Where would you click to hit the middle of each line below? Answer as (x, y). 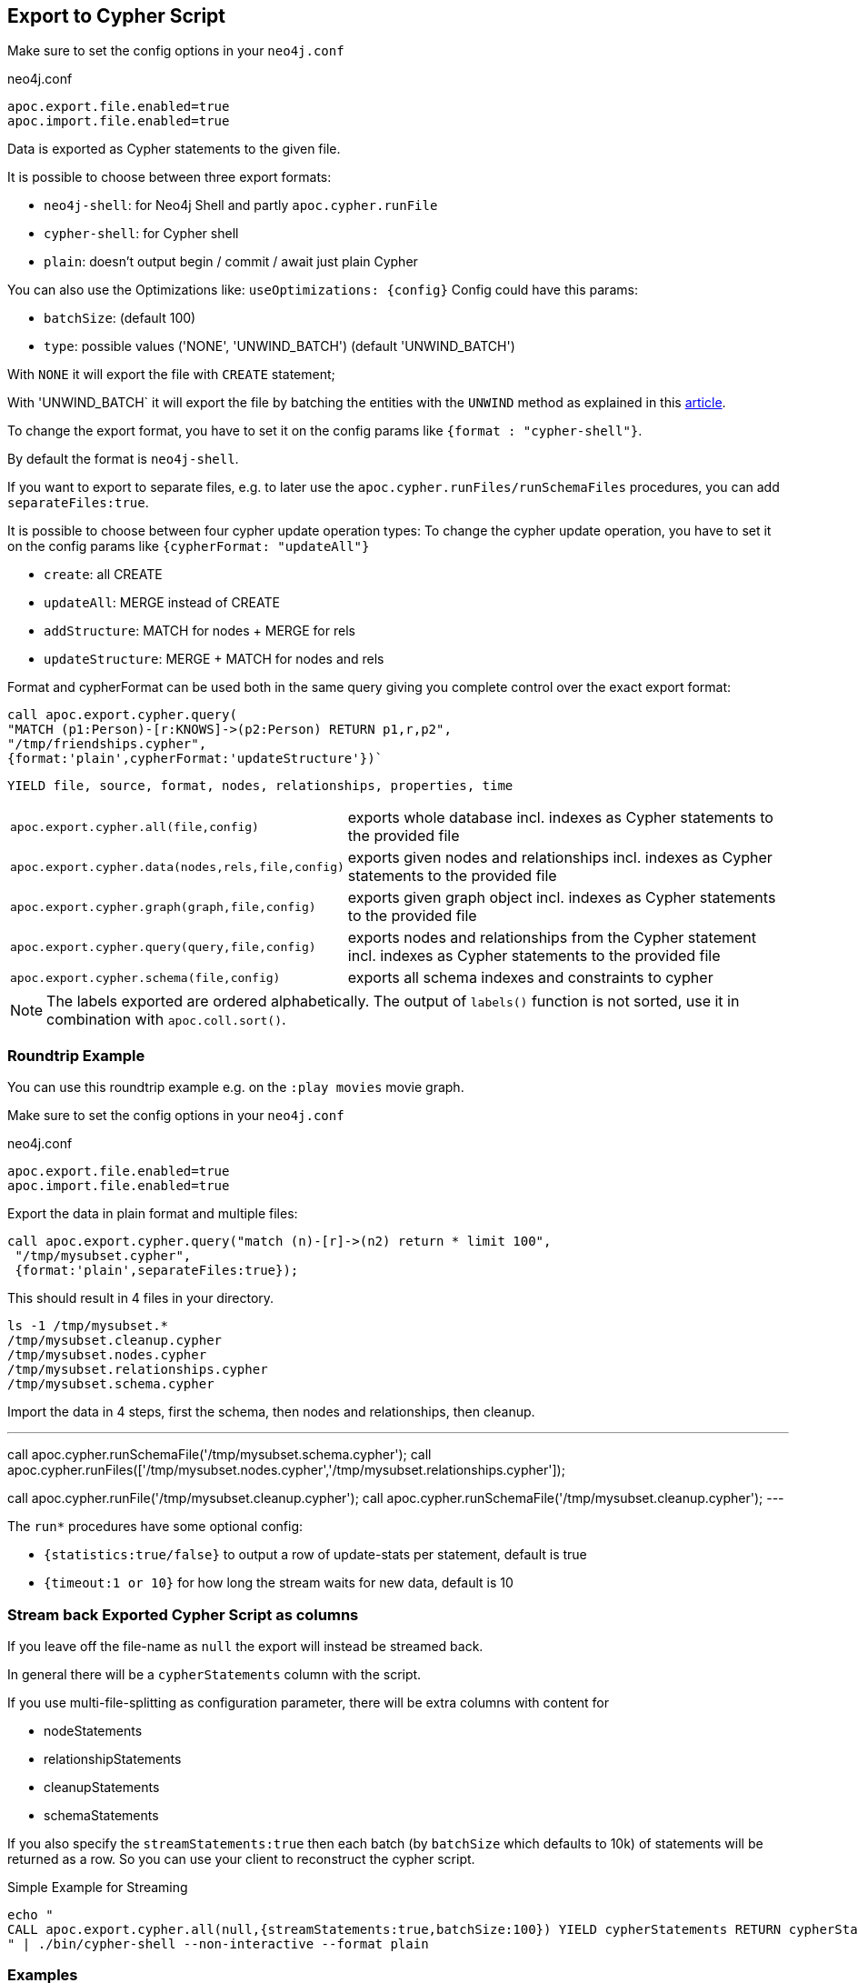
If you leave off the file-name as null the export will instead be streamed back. (245, 1646)
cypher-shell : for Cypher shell (141, 234)
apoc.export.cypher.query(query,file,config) (163, 946)
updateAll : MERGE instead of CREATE (162, 603)
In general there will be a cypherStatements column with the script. (214, 1674)
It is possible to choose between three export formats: (170, 177)
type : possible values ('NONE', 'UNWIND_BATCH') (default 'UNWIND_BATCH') (279, 346)
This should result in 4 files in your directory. (141, 1298)
